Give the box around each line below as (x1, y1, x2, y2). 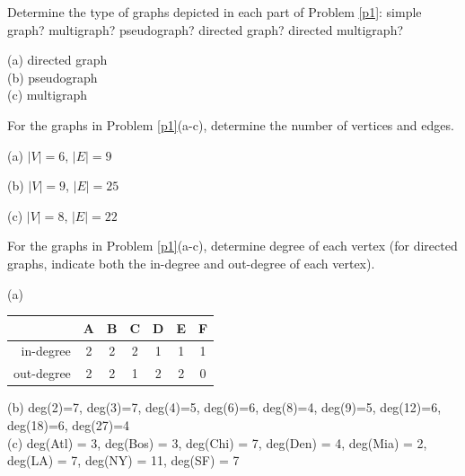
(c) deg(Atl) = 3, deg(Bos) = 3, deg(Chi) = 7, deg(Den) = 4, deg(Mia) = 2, (7, 433, 427, 452)
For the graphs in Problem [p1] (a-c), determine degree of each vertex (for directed (7, 236, 458, 255)
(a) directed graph (7, 50, 108, 69)
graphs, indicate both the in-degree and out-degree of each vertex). (7, 253, 375, 272)
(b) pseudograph (7, 67, 98, 86)
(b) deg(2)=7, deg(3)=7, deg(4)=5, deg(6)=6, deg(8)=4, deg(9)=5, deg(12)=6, (7, 398, 442, 417)
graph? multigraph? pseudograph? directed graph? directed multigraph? (7, 20, 404, 39)
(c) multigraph (7, 85, 88, 104)
